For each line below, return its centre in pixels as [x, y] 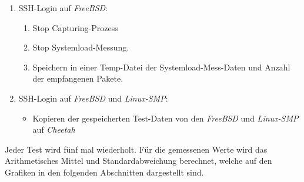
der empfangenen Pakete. [78, 78]
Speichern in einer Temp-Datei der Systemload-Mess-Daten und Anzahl [161, 67]
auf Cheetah [54, 129]
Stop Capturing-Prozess [75, 27]
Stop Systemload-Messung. [81, 47]
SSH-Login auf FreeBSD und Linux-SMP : [93, 98]
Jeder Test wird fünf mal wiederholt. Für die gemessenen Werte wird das [136, 149]
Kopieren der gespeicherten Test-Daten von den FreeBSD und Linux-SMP [166, 118]
